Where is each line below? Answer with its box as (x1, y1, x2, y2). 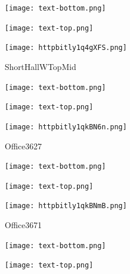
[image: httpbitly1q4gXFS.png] (5, 44, 127, 52)
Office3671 (5, 219, 42, 231)
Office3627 (5, 139, 42, 152)
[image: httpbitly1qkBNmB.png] (5, 202, 127, 210)
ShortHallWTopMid (5, 60, 76, 72)
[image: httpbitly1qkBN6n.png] (5, 122, 127, 131)
